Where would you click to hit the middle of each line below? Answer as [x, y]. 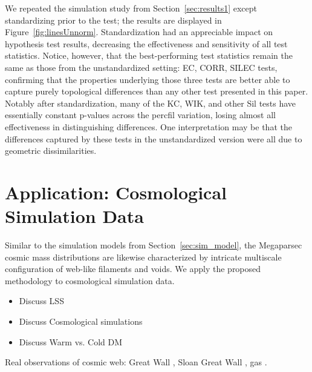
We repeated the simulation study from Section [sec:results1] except [131, 8]
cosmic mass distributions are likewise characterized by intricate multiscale [143, 257]
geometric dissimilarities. [51, 151]
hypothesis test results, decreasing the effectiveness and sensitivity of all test [146, 43]
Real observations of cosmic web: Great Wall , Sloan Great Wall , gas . [136, 362]
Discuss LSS [41, 301]
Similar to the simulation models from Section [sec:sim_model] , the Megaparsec [154, 245]
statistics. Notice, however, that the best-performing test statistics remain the [149, 55]
